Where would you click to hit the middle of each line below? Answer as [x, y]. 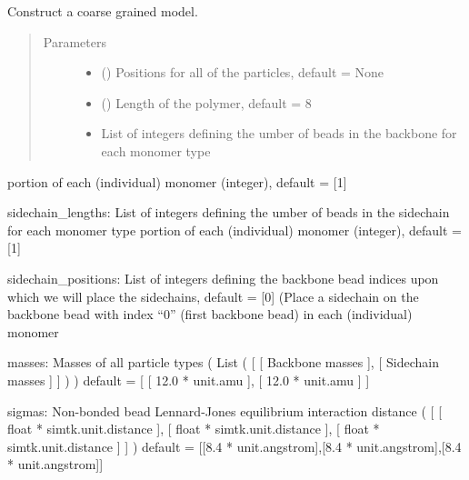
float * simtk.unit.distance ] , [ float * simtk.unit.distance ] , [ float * [194, 429]
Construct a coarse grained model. [103, 11]
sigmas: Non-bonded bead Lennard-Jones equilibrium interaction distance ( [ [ [225, 410]
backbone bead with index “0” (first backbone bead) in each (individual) [210, 314]
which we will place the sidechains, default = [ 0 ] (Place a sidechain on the [213, 296]
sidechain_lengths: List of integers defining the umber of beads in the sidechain [229, 212]
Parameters [75, 41]
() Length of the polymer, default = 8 [206, 102]
